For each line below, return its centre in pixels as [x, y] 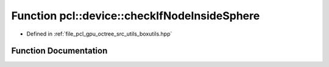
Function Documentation [59, 51]
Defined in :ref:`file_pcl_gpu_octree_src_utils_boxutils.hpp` [99, 34]
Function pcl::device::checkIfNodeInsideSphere [136, 16]
